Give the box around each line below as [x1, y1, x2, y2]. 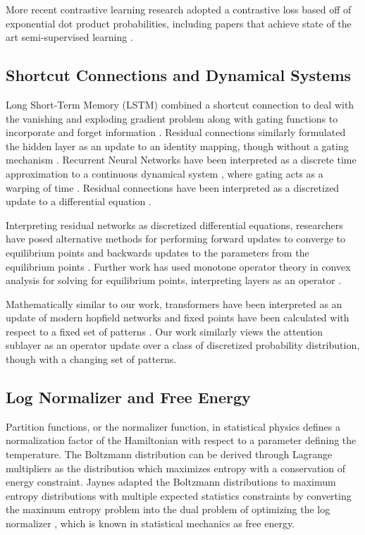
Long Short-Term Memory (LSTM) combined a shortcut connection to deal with [6, 97, 354, 111]
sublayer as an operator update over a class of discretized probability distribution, [6, 338, 360, 352]
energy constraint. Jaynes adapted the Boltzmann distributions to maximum [6, 474, 336, 489]
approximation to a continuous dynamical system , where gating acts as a [6, 166, 323, 180]
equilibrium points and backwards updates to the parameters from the [6, 245, 309, 259]
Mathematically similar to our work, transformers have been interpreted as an [6, 296, 342, 311]
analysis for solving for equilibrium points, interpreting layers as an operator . [6, 273, 342, 288]
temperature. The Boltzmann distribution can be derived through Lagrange [6, 447, 333, 462]
